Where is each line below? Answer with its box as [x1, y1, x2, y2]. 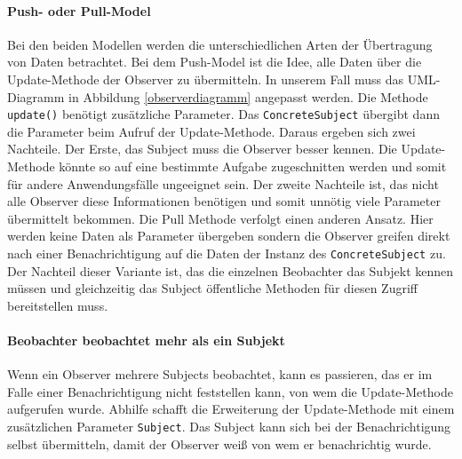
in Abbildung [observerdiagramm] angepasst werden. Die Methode [68, 87, 428, 106]
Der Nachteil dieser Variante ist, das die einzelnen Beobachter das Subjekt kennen [7, 261, 454, 280]
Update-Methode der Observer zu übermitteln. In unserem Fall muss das [7, 69, 404, 88]
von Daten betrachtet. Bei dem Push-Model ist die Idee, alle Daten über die [7, 52, 422, 71]
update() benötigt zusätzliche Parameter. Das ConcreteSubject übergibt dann [7, 105, 440, 123]
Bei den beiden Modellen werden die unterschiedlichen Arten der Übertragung [7, 35, 433, 53]
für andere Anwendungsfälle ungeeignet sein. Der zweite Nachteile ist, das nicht [7, 174, 439, 193]
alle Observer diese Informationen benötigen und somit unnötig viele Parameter [7, 192, 441, 210]
